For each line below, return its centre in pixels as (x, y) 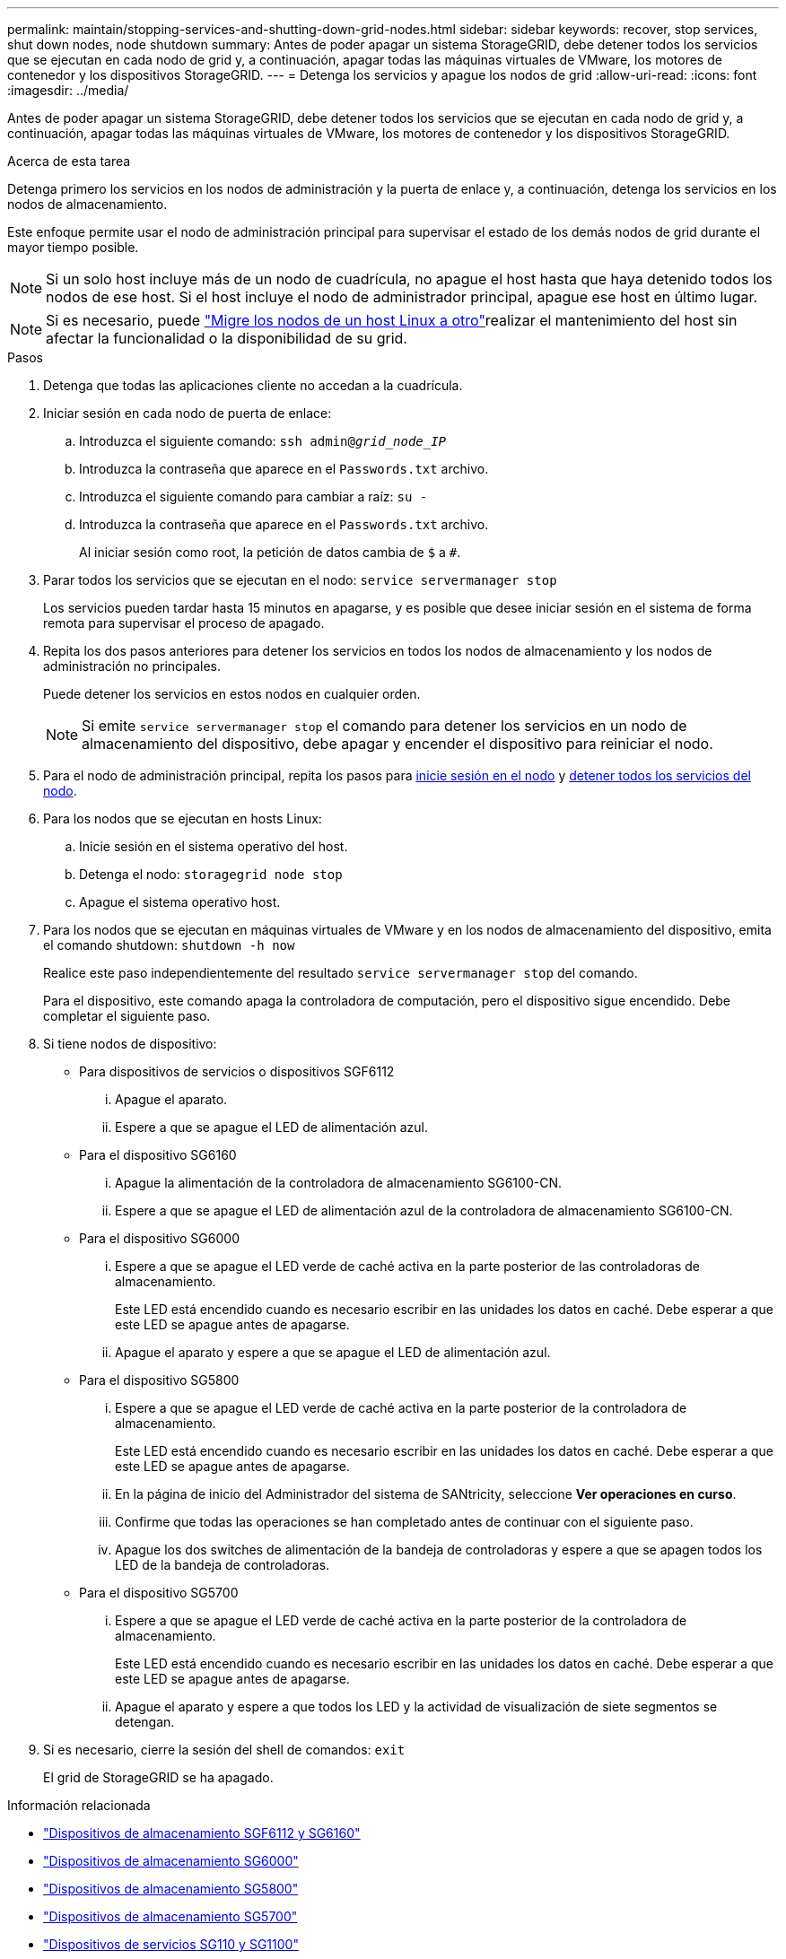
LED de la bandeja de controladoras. (223, 1565)
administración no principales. (132, 666)
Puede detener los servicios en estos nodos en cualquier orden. (232, 694)
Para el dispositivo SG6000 (159, 1238)
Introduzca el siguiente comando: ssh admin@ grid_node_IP (263, 441)
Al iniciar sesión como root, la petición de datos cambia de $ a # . (270, 552)
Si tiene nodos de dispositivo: (130, 1044)
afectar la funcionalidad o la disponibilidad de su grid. (227, 338)
